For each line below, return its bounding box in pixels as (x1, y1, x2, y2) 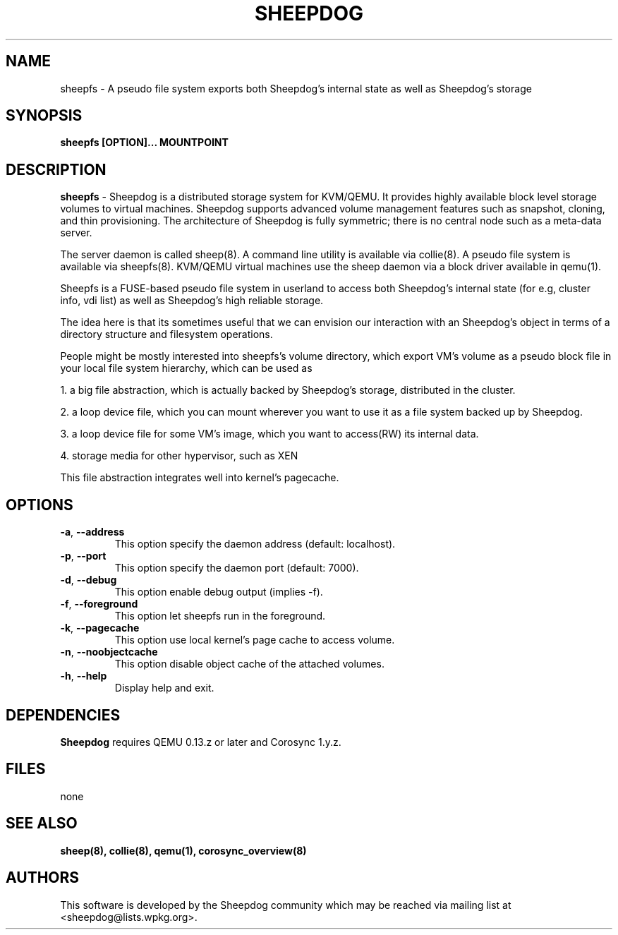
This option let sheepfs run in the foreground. (114, 610, 326, 622)
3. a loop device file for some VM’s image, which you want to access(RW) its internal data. (60, 428, 479, 440)
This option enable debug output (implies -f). (114, 586, 323, 598)
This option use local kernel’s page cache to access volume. (114, 634, 395, 646)
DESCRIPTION (6, 160, 107, 179)
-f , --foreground (60, 598, 138, 610)
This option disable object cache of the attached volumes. (114, 658, 384, 670)
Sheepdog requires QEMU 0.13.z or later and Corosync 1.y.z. (60, 735, 341, 748)
